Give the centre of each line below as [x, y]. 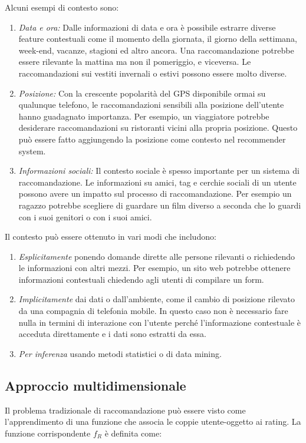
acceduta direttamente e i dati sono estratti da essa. [112, 334]
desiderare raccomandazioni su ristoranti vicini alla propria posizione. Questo [158, 128]
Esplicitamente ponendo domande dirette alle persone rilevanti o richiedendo [157, 256]
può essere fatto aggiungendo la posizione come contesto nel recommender [152, 139]
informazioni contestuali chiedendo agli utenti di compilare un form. [141, 279]
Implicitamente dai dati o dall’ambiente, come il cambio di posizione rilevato [157, 299]
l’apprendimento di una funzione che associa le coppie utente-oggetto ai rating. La [153, 421]
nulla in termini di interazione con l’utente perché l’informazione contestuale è [159, 322]
